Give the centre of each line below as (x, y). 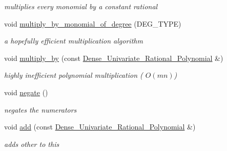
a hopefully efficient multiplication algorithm (74, 41)
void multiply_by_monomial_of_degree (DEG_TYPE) (93, 23)
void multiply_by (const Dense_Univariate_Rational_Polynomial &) (114, 58)
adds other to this (32, 144)
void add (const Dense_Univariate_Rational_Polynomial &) (100, 127)
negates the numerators (40, 109)
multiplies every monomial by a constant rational (81, 6)
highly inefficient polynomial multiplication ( (74, 75)
